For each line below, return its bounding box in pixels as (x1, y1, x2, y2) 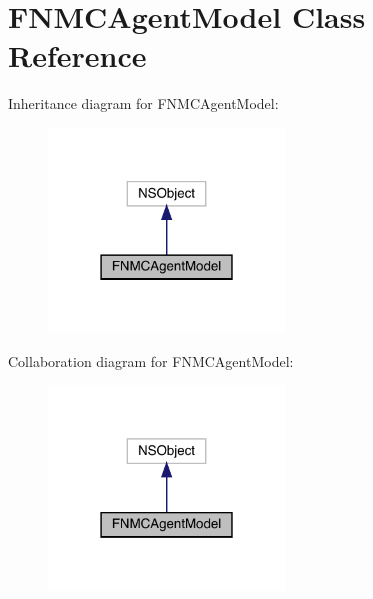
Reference (8, 35, 147, 76)
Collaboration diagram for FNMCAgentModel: (8, 350, 294, 371)
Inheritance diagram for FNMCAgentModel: (8, 93, 279, 114)
